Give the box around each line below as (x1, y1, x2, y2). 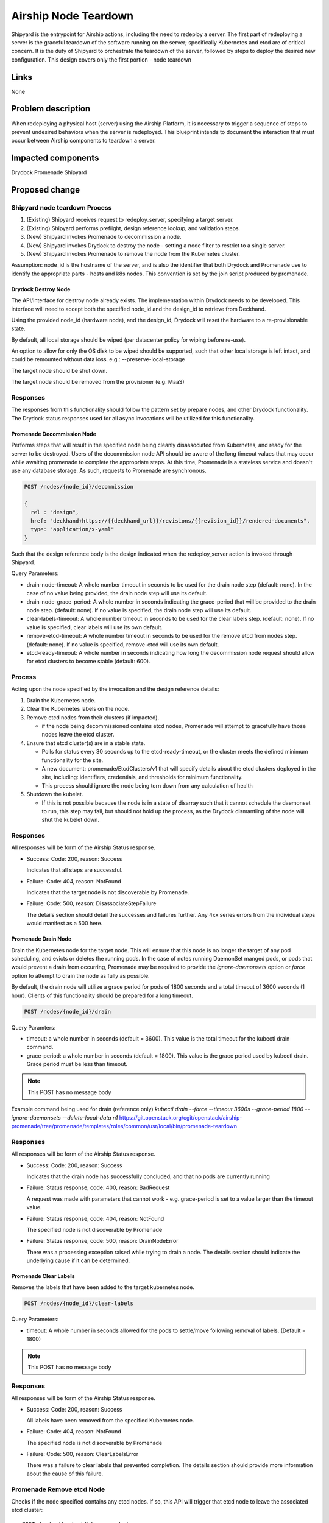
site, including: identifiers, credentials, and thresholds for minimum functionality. (41, 774, 243, 781)
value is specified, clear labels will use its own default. (26, 623, 163, 631)
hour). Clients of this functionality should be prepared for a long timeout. (11, 992, 193, 999)
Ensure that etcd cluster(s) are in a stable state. (26, 739, 146, 746)
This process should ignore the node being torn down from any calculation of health (41, 782, 253, 789)
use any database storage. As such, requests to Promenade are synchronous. (11, 467, 207, 475)
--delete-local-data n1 (62, 1114, 118, 1121)
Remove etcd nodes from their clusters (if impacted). (26, 713, 160, 721)
